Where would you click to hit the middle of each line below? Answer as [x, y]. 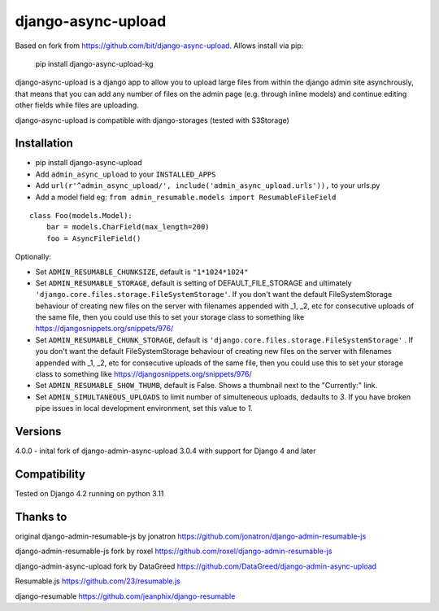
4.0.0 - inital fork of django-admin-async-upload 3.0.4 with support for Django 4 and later [165, 451]
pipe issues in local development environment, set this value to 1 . [144, 408]
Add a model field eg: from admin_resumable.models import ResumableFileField [186, 197]
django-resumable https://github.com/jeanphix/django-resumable [125, 596]
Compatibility [50, 474]
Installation [44, 144]
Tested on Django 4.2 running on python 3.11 [89, 494]
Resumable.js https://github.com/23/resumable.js [98, 581]
